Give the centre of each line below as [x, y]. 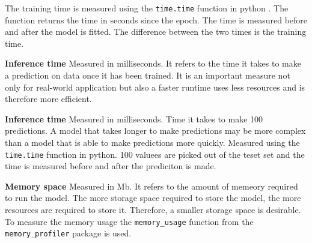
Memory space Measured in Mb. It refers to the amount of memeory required [151, 186]
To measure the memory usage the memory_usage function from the [129, 221]
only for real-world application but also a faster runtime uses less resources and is [155, 87]
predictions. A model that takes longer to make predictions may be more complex [155, 130]
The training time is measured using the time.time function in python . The [147, 8]
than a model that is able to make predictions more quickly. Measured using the [152, 142]
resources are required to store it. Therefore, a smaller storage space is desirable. [153, 210]
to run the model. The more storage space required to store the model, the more [153, 198]
